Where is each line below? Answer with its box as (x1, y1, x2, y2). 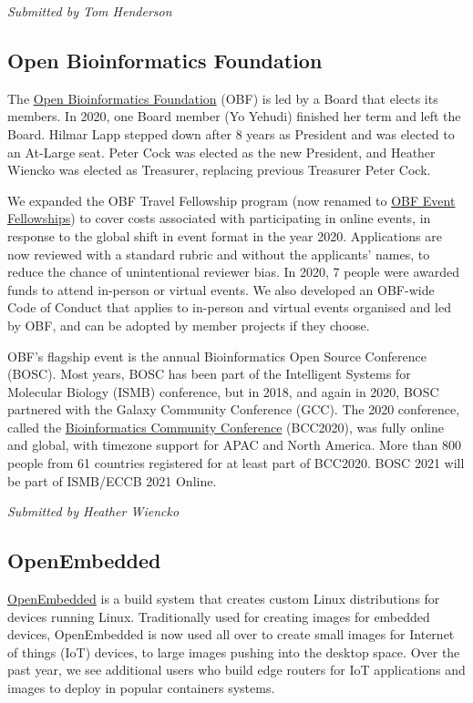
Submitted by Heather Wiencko (7, 502, 180, 521)
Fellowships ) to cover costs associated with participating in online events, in (7, 209, 431, 228)
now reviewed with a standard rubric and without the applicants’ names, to (7, 244, 430, 263)
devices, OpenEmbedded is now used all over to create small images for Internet (7, 625, 455, 644)
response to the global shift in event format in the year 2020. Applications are (7, 226, 442, 245)
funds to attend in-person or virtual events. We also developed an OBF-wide (7, 280, 435, 299)
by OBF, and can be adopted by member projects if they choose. (7, 315, 370, 334)
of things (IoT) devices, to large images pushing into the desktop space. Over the (7, 642, 460, 661)
